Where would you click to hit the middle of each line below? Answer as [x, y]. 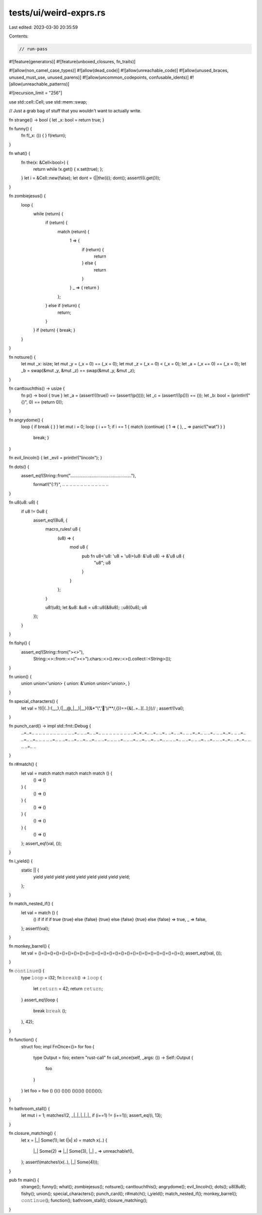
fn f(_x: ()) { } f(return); [44, 136]
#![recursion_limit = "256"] [36, 93]
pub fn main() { [24, 1180]
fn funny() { [21, 129]
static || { [30, 870]
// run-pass [33, 49]
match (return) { [74, 231]
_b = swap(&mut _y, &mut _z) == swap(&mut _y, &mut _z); [78, 371]
